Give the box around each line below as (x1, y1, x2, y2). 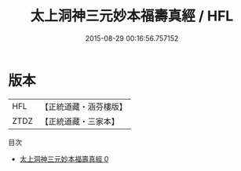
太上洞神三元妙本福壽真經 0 (19, 154, 109, 163)
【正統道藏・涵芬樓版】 (40, 101, 128, 112)
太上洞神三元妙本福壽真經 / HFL (30, 7, 234, 25)
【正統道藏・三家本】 (40, 115, 120, 126)
